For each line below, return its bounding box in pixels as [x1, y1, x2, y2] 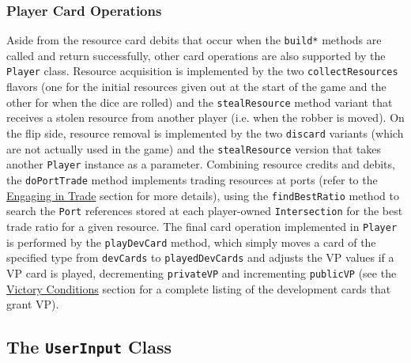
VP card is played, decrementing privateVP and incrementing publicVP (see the [6, 264, 397, 281]
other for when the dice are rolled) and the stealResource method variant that [6, 93, 393, 110]
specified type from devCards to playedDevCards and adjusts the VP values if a [6, 249, 394, 266]
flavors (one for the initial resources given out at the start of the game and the [6, 78, 386, 95]
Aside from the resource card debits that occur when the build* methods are [6, 32, 382, 48]
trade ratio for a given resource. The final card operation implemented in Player [6, 217, 398, 234]
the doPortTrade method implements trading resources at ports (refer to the [6, 171, 378, 187]
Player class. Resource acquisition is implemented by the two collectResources [6, 62, 398, 79]
